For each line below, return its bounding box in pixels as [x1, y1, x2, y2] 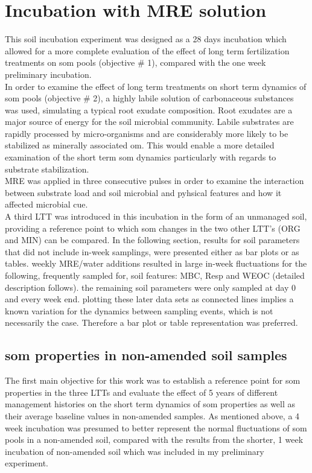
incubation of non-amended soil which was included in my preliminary [5, 445, 264, 457]
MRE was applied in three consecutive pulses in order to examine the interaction [5, 174, 304, 187]
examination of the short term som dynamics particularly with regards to [5, 151, 276, 163]
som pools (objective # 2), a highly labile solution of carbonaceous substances [5, 92, 294, 104]
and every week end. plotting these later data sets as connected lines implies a [5, 293, 294, 305]
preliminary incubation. [5, 68, 92, 80]
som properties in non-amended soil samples [5, 346, 287, 364]
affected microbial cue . [5, 198, 88, 211]
